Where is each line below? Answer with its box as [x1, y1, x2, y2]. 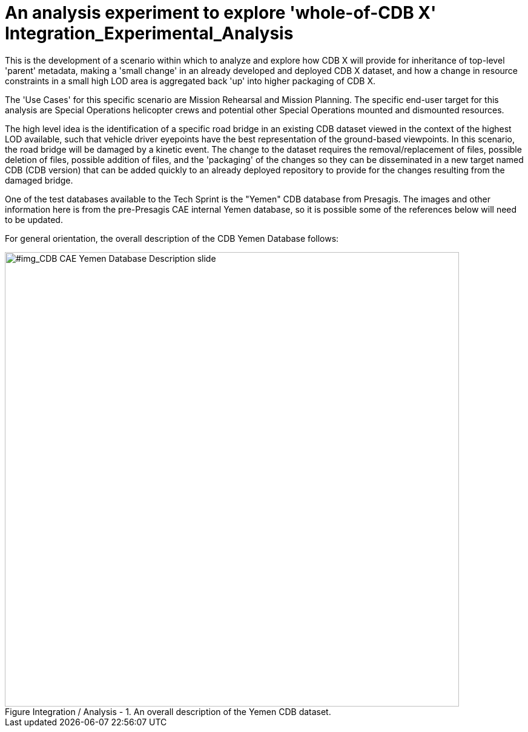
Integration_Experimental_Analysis [5, 23, 294, 44]
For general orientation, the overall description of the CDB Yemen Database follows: [5, 233, 339, 244]
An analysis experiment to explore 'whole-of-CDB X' [5, 2, 437, 23]
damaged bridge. [5, 175, 73, 185]
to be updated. [5, 214, 63, 225]
